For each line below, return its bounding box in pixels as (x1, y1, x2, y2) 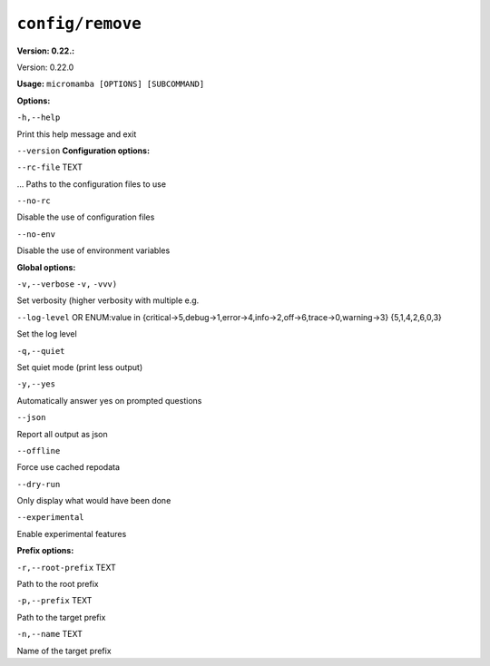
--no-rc (16, 196, 52, 206)
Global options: (16, 261, 76, 272)
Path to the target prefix (16, 612, 106, 622)
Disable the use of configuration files (16, 211, 155, 222)
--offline (16, 446, 61, 455)
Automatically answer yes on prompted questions (16, 395, 202, 406)
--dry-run (16, 479, 61, 489)
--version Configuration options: (16, 145, 150, 156)
